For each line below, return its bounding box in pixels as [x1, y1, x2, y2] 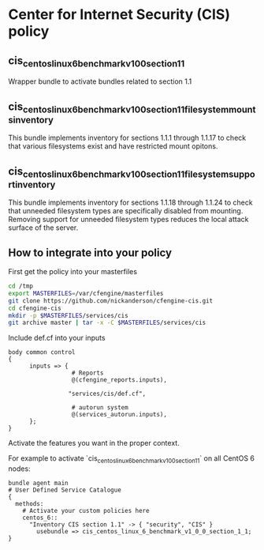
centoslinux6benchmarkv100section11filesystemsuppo [22, 168, 255, 179]
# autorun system [71, 404, 128, 412]
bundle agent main [8, 480, 69, 488]
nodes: [8, 464, 31, 473]
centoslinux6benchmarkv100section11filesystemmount [22, 104, 256, 115]
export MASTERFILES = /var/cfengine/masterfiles [8, 289, 164, 297]
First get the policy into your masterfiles [8, 267, 138, 276]
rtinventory [8, 179, 56, 190]
